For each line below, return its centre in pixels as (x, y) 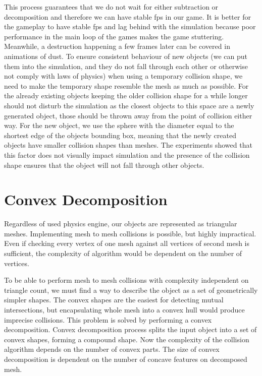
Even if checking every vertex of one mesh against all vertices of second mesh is (127, 243)
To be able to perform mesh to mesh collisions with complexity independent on (126, 280)
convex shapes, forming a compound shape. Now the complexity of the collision (127, 339)
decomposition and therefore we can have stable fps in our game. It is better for (127, 16)
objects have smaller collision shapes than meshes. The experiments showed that (128, 145)
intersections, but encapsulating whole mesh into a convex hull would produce (124, 309)
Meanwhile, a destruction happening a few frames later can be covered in (117, 46)
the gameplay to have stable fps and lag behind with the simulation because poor (130, 26)
